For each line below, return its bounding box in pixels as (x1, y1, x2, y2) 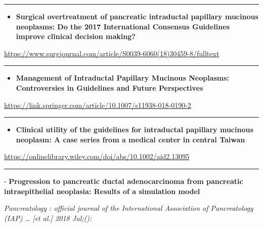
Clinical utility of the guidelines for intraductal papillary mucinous (16, 124, 253, 135)
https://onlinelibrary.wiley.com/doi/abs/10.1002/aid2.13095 (4, 151, 190, 162)
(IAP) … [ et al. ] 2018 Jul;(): (4, 212, 92, 223)
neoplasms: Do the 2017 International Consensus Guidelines (16, 21, 230, 31)
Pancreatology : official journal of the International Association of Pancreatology (4, 203, 253, 213)
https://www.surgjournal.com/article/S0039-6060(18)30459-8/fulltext (4, 48, 220, 58)
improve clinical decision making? (16, 31, 136, 42)
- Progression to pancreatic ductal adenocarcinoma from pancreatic (4, 175, 243, 186)
